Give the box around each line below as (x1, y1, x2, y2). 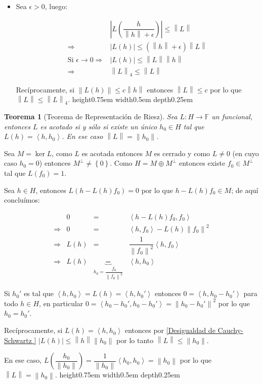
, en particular (39, 298, 83, 308)
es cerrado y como (154, 148, 210, 158)
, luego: (45, 1, 68, 11)
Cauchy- (217, 325, 243, 335)
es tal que (24, 288, 54, 299)
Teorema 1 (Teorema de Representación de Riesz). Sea (4, 111, 178, 121)
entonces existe (179, 158, 226, 168)
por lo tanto (116, 334, 154, 345)
